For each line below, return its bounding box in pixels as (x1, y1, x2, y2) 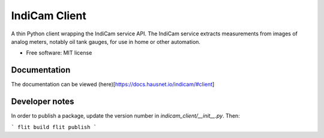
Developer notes (11, 97, 74, 107)
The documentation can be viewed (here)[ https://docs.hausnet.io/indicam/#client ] (11, 81, 215, 88)
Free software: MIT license (26, 49, 92, 56)
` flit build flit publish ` (11, 124, 97, 130)
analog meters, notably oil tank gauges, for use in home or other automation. (11, 38, 201, 45)
